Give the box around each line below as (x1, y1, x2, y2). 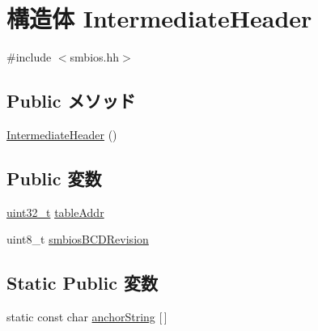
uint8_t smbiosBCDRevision (6, 231, 149, 248)
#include (6, 49, 52, 66)
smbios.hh (70, 49, 120, 66)
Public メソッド (6, 88, 136, 113)
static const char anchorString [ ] (6, 308, 167, 325)
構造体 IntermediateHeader (6, 2, 312, 35)
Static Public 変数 (6, 270, 158, 295)
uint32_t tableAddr (6, 203, 104, 220)
